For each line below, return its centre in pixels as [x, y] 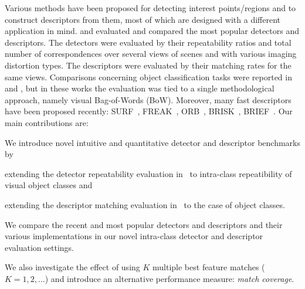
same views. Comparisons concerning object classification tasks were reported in [148, 76]
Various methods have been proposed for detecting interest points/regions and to [150, 8]
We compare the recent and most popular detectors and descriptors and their [144, 224]
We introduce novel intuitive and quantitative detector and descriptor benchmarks [152, 142]
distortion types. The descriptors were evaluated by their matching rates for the [148, 65]
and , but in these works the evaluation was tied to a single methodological [140, 88]
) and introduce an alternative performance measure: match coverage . [170, 278]
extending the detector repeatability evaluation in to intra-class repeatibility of [148, 173]
